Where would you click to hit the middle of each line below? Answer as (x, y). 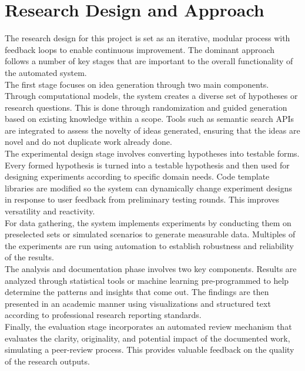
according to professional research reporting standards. (103, 315)
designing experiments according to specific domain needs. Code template (137, 176)
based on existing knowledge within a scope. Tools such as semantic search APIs (150, 119)
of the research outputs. (47, 361)
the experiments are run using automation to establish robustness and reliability (149, 245)
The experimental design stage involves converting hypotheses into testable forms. (152, 153)
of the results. (29, 257)
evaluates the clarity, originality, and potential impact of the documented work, (148, 338)
